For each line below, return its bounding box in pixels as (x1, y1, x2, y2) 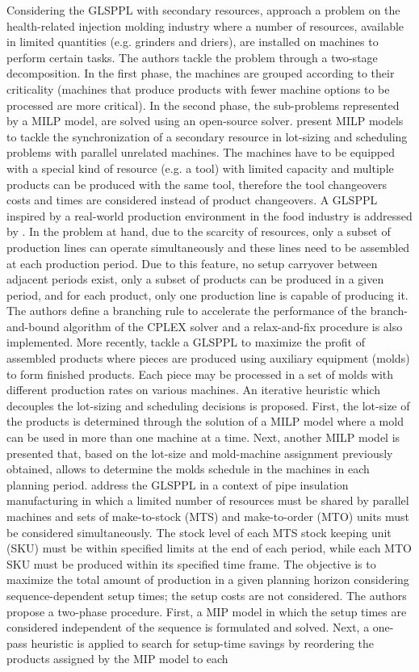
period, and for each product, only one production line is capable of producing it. (6, 286, 409, 303)
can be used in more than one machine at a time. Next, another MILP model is (6, 429, 400, 446)
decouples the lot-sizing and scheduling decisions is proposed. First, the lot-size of (6, 397, 410, 414)
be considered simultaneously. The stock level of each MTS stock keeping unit (6, 523, 392, 540)
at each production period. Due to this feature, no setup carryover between (6, 254, 378, 271)
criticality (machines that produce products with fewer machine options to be (6, 80, 390, 97)
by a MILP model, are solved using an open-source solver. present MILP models (6, 112, 404, 129)
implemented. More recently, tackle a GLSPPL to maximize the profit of (6, 334, 365, 351)
